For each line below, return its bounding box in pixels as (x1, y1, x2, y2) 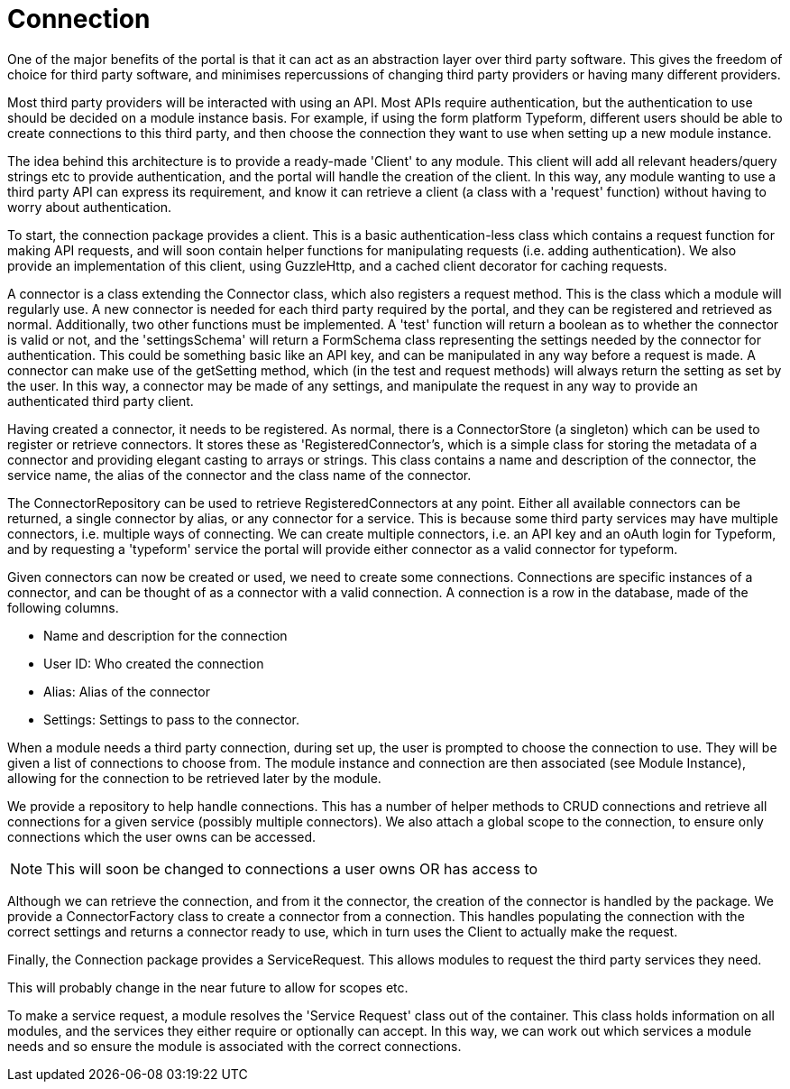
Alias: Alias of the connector (43, 683, 210, 699)
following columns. (7, 599, 119, 615)
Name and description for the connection (43, 627, 288, 643)
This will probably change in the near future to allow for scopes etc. (7, 979, 409, 995)
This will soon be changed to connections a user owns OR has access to (46, 859, 538, 878)
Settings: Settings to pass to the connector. (43, 711, 299, 727)
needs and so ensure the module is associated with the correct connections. (7, 1038, 462, 1054)
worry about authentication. (7, 198, 172, 215)
